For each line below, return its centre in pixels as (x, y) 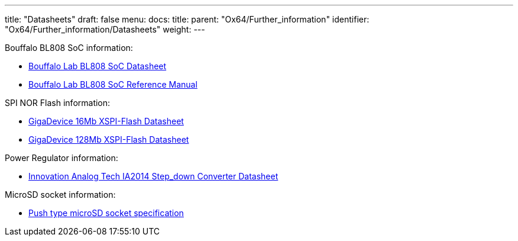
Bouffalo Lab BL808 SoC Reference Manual (113, 84)
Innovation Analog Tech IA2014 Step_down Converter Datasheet (153, 176)
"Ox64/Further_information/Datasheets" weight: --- (105, 29)
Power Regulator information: (61, 158)
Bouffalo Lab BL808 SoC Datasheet (98, 66)
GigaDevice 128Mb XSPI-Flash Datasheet (109, 139)
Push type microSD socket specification (106, 213)
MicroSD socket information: (60, 195)
